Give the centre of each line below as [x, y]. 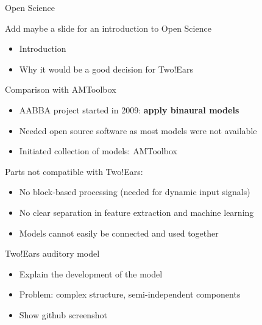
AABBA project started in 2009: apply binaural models [129, 109]
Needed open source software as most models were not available [138, 130]
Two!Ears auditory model [52, 253]
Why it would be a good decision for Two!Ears [106, 69]
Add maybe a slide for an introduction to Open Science [108, 28]
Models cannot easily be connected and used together [119, 233]
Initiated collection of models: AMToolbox [98, 151]
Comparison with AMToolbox [61, 89]
